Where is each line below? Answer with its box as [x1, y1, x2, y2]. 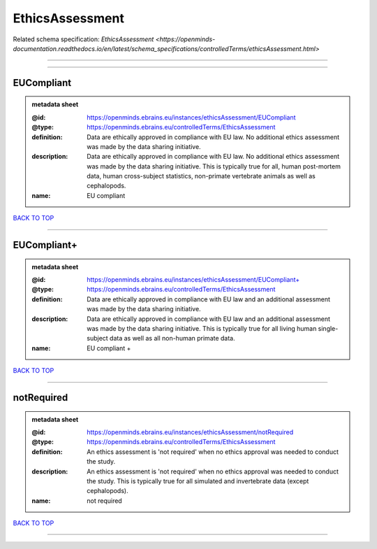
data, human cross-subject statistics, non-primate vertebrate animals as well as [87, 172, 316, 180]
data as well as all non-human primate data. [109, 334, 235, 343]
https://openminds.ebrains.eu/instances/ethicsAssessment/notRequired [87, 427, 293, 436]
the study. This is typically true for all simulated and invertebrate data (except [87, 476, 309, 485]
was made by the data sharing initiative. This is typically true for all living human [87, 325, 317, 332]
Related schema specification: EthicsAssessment [13, 35, 154, 43]
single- [318, 325, 339, 332]
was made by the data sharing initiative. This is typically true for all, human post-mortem [87, 162, 341, 171]
